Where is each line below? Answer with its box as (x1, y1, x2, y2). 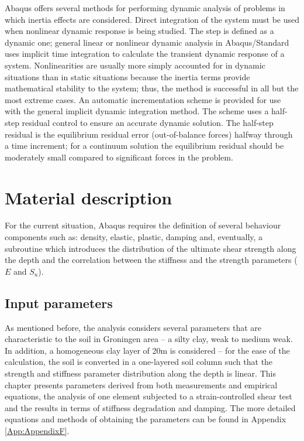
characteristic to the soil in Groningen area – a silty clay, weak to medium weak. (5, 333, 293, 345)
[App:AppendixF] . (5, 424, 70, 436)
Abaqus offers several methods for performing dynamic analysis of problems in (5, 2, 285, 13)
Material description (5, 185, 172, 209)
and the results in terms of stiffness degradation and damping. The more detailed (5, 401, 296, 413)
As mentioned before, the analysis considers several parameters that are (5, 321, 262, 333)
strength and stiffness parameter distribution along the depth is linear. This (5, 367, 276, 379)
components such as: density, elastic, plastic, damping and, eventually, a (5, 231, 263, 243)
